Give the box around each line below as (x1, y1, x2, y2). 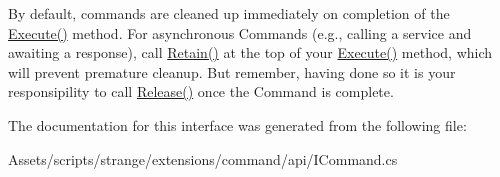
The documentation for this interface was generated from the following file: (8, 114, 467, 135)
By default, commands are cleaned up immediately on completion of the (8, 3, 450, 23)
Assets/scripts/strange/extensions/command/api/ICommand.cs (8, 148, 398, 169)
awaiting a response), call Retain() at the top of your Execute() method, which (8, 42, 493, 63)
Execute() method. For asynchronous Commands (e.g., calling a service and (8, 22, 472, 43)
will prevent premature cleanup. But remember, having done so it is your (8, 61, 456, 82)
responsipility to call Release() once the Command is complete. (8, 81, 394, 102)
